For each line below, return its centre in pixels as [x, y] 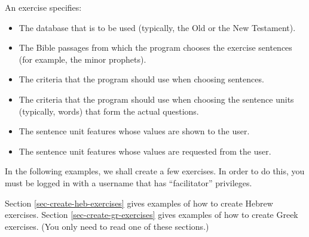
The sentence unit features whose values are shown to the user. [134, 131]
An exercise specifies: [43, 7]
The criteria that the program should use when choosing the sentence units [156, 99]
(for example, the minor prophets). [82, 59]
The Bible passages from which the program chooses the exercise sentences [155, 47]
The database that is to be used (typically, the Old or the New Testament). [157, 27]
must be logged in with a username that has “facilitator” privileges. [129, 182]
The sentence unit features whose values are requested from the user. [145, 151]
